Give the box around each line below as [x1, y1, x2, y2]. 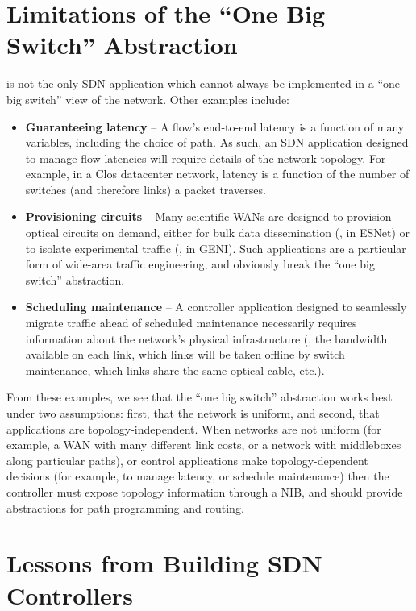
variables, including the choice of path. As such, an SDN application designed [25, 134, 409, 151]
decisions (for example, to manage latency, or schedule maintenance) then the [6, 468, 389, 484]
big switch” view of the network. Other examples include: [6, 90, 289, 107]
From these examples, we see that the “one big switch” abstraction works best [6, 389, 393, 405]
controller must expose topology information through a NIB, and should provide [6, 483, 403, 500]
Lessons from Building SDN [6, 547, 322, 580]
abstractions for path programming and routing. [6, 499, 244, 516]
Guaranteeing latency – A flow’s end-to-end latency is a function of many [25, 118, 405, 135]
